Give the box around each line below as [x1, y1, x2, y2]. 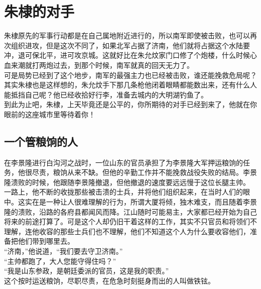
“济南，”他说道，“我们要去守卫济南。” [4, 246, 123, 256]
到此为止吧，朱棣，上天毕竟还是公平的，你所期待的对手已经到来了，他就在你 [4, 99, 257, 110]
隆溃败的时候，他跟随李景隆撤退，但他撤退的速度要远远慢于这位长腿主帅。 [4, 176, 250, 187]
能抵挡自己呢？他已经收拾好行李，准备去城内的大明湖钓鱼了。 [4, 89, 208, 100]
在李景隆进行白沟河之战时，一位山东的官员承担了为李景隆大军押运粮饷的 [4, 157, 243, 167]
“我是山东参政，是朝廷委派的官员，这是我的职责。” [4, 265, 169, 276]
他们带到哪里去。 [18, 236, 74, 246]
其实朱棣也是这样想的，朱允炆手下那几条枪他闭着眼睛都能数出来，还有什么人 [4, 79, 257, 90]
